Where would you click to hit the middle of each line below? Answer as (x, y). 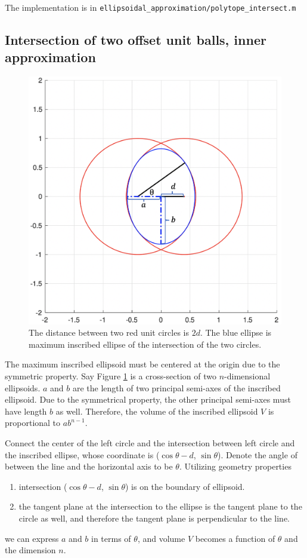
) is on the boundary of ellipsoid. (185, 486)
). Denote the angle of (257, 454)
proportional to (33, 423)
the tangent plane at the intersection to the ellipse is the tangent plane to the (160, 506)
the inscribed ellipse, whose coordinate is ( (82, 454)
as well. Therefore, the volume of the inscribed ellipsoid (157, 411)
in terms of (111, 538)
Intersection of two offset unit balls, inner (136, 40)
